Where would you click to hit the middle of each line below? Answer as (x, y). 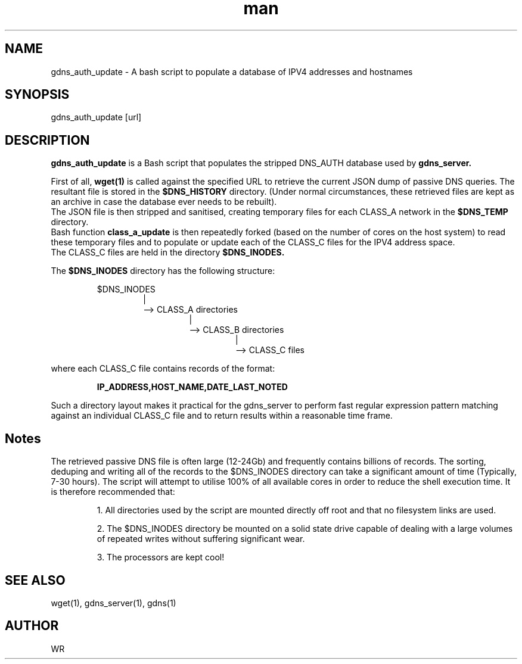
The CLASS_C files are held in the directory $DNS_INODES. (168, 252)
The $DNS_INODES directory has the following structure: (163, 271)
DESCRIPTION (47, 140)
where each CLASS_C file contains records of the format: (163, 369)
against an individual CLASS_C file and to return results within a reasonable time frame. (222, 416)
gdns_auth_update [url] (96, 117)
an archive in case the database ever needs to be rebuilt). (164, 202)
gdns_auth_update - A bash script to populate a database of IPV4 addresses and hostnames (232, 71)
